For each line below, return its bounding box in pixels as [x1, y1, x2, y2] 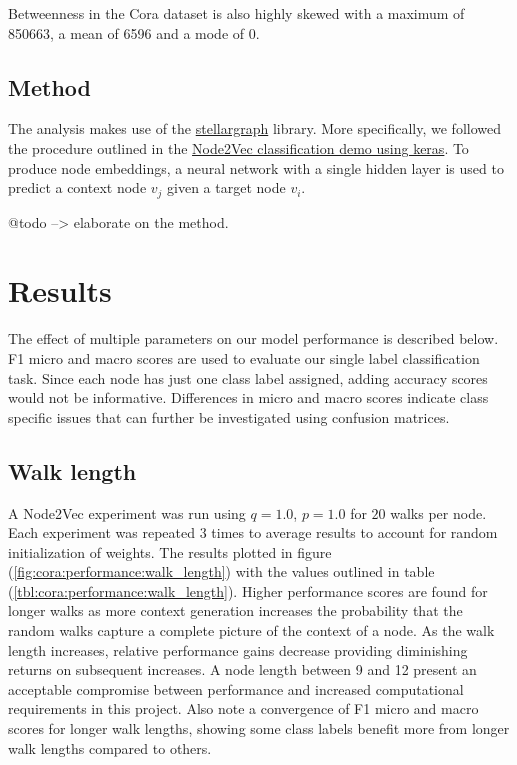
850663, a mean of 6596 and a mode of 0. [8, 22, 260, 43]
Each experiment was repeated [8, 522, 195, 543]
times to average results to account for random [211, 522, 498, 543]
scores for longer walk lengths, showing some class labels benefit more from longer [8, 718, 510, 739]
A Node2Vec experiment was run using [8, 502, 246, 523]
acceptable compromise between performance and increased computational [8, 678, 464, 699]
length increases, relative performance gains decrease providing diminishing [8, 639, 468, 660]
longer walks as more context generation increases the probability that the [8, 600, 463, 621]
